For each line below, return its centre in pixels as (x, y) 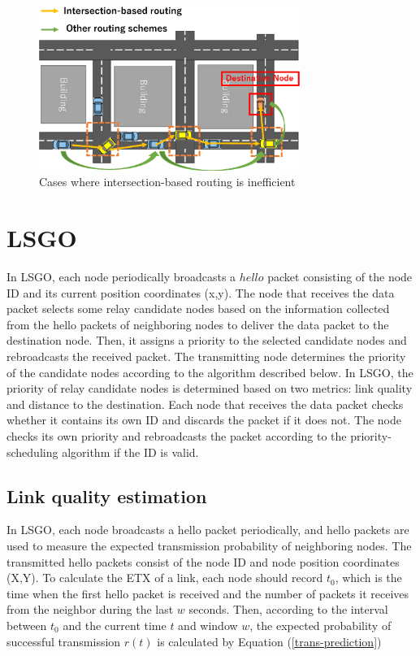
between (27, 625)
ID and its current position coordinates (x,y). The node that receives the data (201, 292)
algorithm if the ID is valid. (130, 452)
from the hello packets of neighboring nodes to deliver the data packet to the (198, 324)
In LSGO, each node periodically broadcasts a (121, 277)
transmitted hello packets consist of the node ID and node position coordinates (203, 561)
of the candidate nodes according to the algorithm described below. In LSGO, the (210, 372)
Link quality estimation (107, 495)
